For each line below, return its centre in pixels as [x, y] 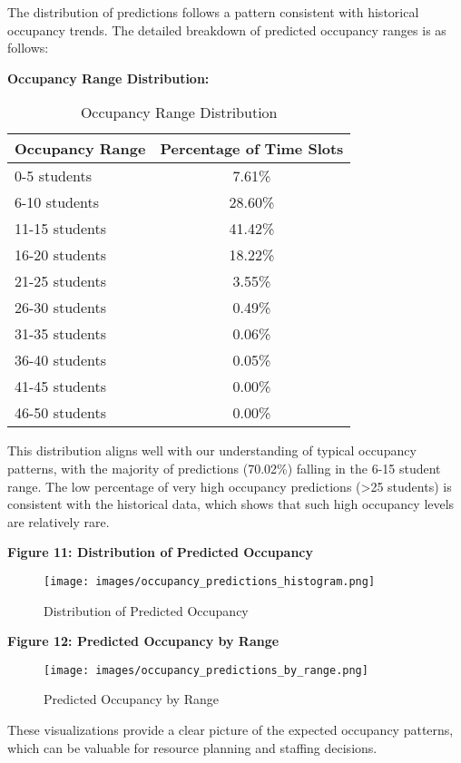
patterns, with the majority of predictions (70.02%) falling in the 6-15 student [224, 468]
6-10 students [57, 202]
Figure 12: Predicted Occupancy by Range [143, 641]
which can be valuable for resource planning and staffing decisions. [192, 747]
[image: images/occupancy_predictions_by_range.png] [206, 670]
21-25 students [61, 281]
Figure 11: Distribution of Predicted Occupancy [160, 552]
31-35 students [61, 334]
